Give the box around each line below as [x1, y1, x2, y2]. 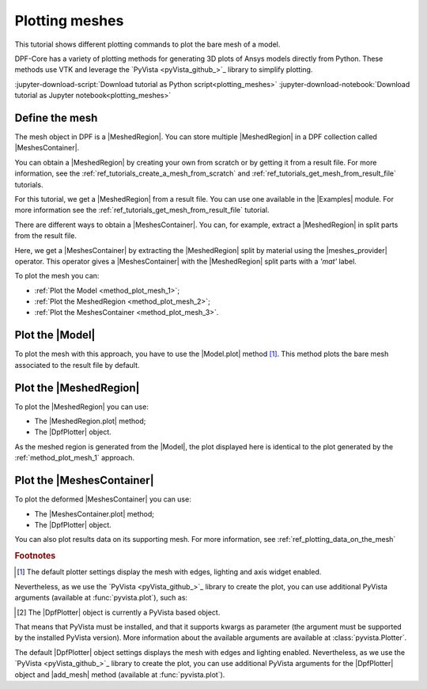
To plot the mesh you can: [14, 271, 100, 281]
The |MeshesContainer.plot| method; [34, 509, 154, 518]
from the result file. [14, 231, 77, 240]
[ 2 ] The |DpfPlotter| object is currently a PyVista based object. [17, 608, 221, 617]
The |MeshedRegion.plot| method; [34, 416, 146, 426]
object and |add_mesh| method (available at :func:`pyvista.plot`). [14, 669, 225, 680]
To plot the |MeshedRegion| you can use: [14, 402, 149, 411]
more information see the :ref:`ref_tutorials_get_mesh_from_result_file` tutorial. [14, 206, 270, 215]
